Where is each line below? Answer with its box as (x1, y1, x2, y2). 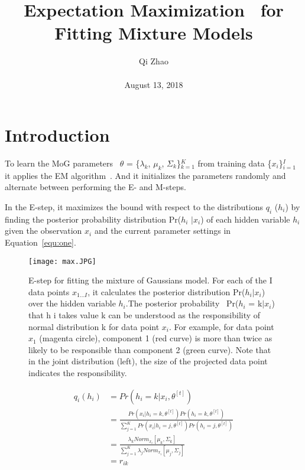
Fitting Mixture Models (54, 21, 253, 45)
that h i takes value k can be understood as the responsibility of (28, 309, 261, 321)
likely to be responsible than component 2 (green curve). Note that (28, 343, 271, 355)
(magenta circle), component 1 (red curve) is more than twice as (39, 332, 272, 344)
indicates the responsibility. (28, 367, 127, 378)
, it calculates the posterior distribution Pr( (87, 285, 245, 298)
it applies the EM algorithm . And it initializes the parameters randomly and (5, 169, 286, 181)
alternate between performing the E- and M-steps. (5, 181, 186, 193)
